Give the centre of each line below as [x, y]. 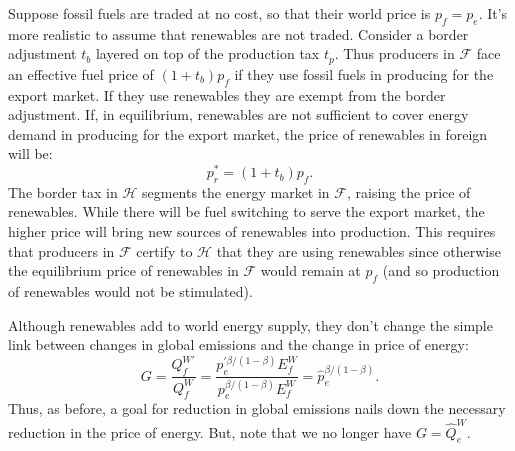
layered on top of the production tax [207, 53]
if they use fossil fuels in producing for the [364, 73]
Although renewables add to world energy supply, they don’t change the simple [250, 324]
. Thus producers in [394, 53]
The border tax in [63, 191]
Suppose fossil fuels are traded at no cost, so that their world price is [219, 13]
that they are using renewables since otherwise [358, 250]
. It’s [493, 13]
